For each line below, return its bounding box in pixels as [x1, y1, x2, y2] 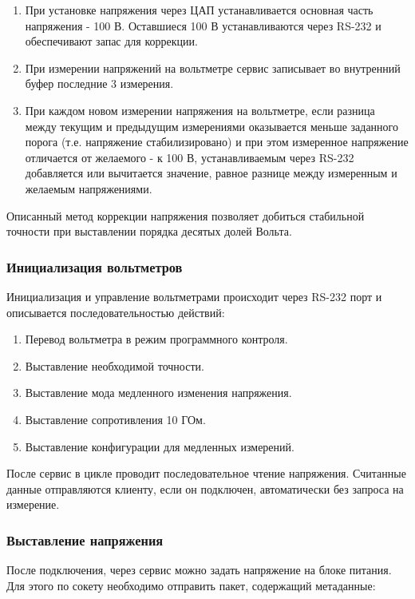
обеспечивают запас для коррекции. [25, 33, 198, 50]
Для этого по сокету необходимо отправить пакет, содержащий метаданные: [6, 577, 376, 593]
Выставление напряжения [6, 530, 164, 549]
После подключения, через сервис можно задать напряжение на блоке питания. [6, 561, 392, 578]
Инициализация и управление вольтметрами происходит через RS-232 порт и [6, 288, 382, 304]
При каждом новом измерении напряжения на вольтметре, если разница [25, 101, 375, 118]
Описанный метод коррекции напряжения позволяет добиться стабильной [6, 207, 365, 224]
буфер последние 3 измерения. [25, 75, 174, 92]
